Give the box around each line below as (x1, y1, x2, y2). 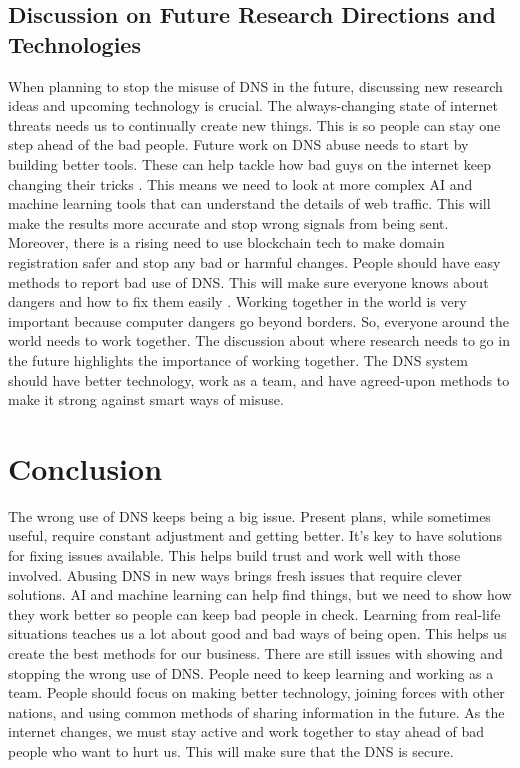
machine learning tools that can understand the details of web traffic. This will (8, 193, 491, 214)
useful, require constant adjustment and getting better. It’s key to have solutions (8, 525, 503, 546)
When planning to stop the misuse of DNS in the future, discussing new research (8, 75, 503, 96)
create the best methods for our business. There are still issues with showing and (8, 642, 503, 663)
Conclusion (8, 447, 163, 488)
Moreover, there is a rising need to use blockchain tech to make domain (8, 232, 445, 253)
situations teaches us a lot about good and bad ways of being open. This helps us (8, 623, 507, 644)
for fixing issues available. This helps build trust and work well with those (8, 545, 461, 565)
